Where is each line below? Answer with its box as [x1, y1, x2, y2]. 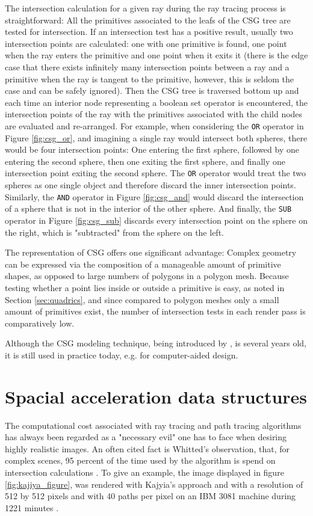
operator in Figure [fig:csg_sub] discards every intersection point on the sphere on [5, 213, 308, 226]
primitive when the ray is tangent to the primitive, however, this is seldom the [5, 72, 294, 85]
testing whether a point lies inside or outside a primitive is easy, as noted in [5, 281, 285, 293]
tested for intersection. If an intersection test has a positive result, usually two [5, 25, 293, 38]
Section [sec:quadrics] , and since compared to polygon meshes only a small [5, 293, 279, 306]
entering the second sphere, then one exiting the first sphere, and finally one [5, 155, 285, 167]
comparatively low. [5, 316, 75, 329]
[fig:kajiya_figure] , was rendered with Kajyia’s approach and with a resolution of [5, 478, 303, 490]
